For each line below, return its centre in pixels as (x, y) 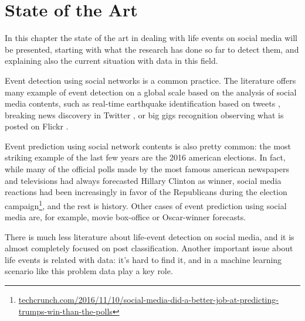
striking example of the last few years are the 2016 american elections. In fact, (145, 157)
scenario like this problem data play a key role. (89, 271)
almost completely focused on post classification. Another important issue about (149, 248)
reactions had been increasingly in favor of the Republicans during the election (146, 192)
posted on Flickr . (37, 126)
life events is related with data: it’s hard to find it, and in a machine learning (143, 259)
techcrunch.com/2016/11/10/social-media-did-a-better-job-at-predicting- (148, 300)
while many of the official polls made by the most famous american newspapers (147, 169)
